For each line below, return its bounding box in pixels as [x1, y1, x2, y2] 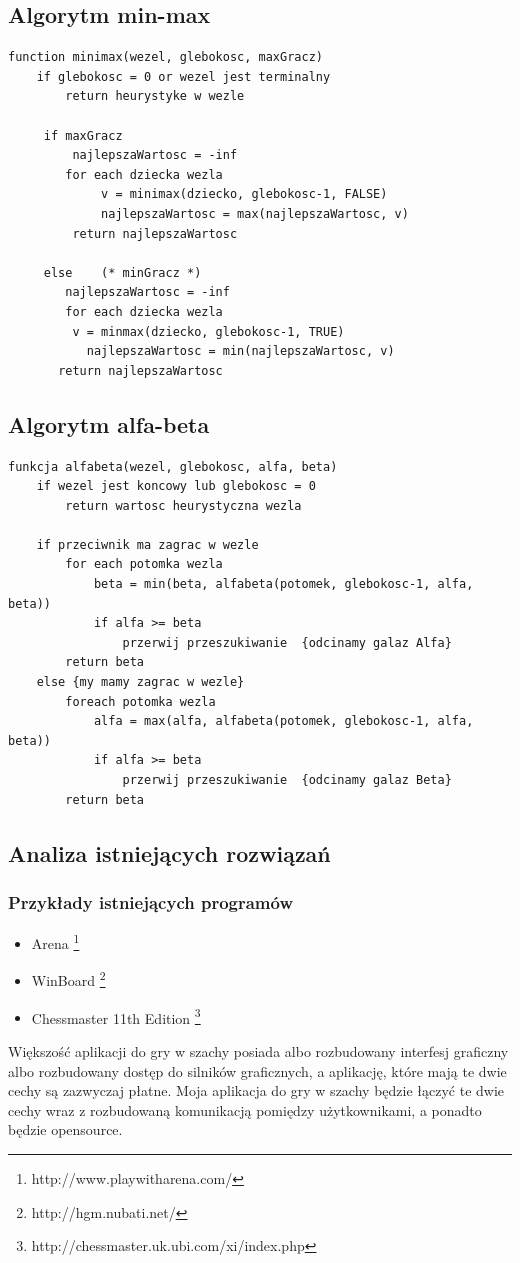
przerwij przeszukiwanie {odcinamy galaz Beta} [122, 773, 452, 787]
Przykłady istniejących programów [8, 889, 294, 914]
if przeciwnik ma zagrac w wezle [36, 537, 259, 552]
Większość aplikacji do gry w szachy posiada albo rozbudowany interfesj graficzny [8, 1040, 509, 1061]
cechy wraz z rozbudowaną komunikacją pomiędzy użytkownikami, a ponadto [8, 1099, 482, 1120]
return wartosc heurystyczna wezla [65, 498, 302, 513]
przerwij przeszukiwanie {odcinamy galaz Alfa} [122, 635, 452, 650]
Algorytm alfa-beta [8, 408, 210, 439]
